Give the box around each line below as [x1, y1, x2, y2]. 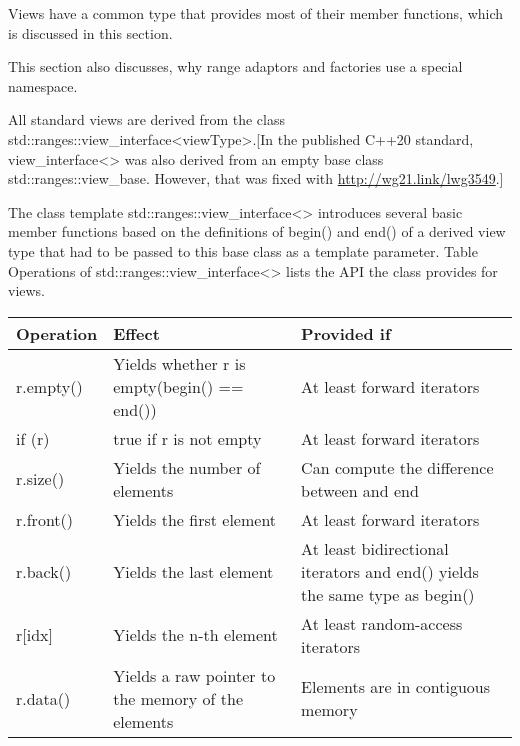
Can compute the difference [301, 455, 494, 479]
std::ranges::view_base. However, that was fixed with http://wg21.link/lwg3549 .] [8, 168, 504, 189]
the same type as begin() [301, 582, 475, 606]
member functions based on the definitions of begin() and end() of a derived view [8, 221, 506, 242]
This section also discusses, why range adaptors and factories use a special [8, 56, 463, 77]
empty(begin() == [113, 374, 244, 398]
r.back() [16, 559, 72, 583]
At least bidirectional [301, 536, 449, 560]
